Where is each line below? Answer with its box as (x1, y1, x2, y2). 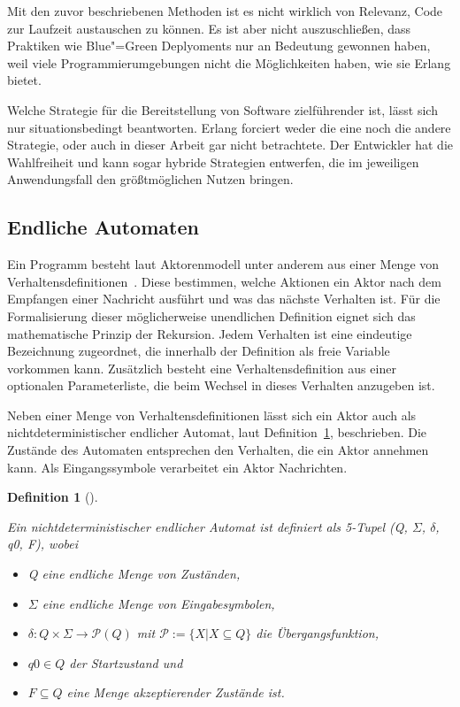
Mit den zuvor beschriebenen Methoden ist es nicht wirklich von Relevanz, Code (7, 2, 443, 19)
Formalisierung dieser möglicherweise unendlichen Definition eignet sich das (7, 306, 416, 325)
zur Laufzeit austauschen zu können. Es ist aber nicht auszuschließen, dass (7, 19, 411, 37)
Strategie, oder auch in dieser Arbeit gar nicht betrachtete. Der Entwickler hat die (7, 135, 453, 154)
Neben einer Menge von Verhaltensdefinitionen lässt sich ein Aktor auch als (7, 405, 417, 424)
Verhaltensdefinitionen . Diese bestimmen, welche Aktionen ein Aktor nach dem (7, 272, 441, 290)
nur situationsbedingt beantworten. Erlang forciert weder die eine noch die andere (7, 118, 451, 136)
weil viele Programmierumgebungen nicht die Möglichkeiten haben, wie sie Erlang (7, 53, 451, 72)
